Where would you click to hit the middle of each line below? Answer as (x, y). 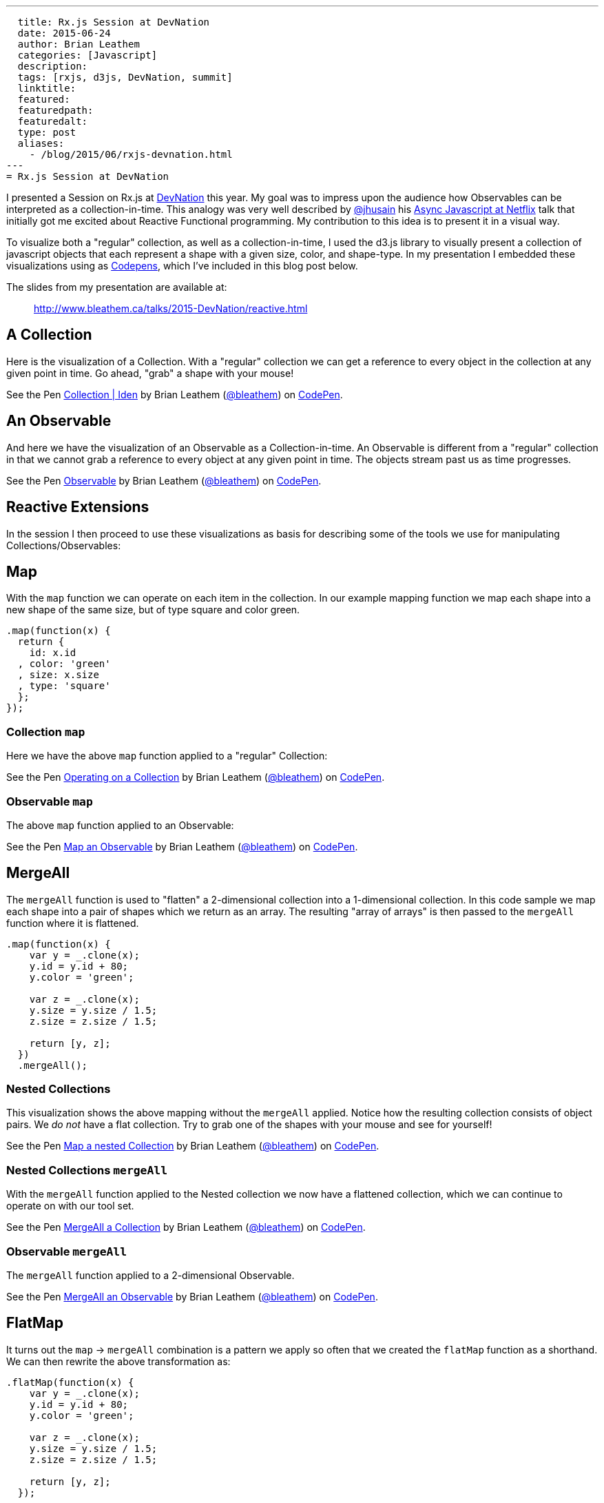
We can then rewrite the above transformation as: (118, 1361)
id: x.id (53, 653)
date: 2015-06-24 (64, 33)
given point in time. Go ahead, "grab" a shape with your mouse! (150, 373)
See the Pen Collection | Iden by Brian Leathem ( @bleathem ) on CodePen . (175, 394)
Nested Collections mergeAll (87, 1170)
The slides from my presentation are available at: (117, 287)
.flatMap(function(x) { (70, 1382)
